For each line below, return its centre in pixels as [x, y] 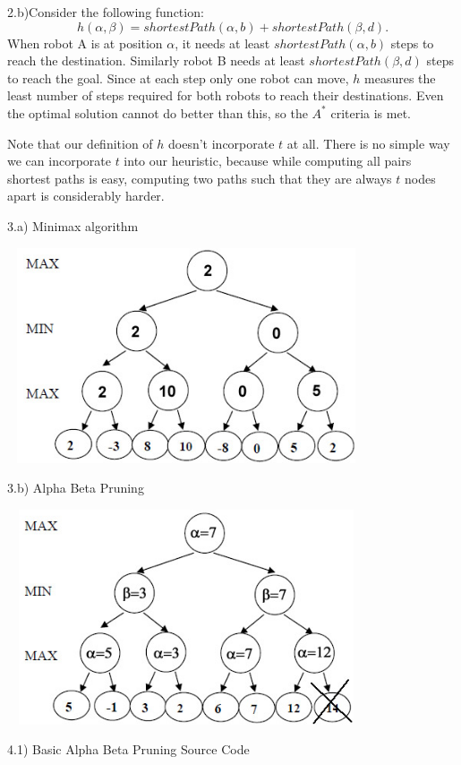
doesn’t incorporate [222, 143]
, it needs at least [222, 43]
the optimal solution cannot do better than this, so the [158, 112]
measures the [400, 77]
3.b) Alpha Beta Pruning [76, 488]
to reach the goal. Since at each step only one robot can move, [178, 77]
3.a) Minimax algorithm [73, 225]
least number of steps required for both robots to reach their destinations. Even [226, 95]
